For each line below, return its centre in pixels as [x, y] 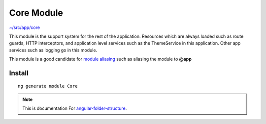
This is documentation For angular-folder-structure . [75, 108]
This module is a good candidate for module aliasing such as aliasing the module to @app [100, 59]
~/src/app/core [25, 27]
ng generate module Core [48, 86]
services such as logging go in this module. [53, 50]
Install [19, 73]
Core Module [36, 13]
